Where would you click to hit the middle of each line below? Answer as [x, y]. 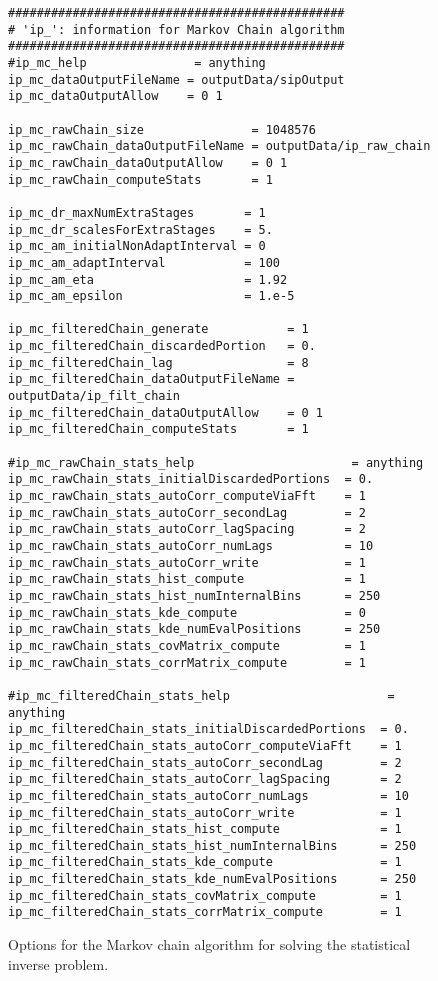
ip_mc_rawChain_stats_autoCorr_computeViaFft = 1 [187, 496]
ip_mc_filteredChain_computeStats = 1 [158, 429]
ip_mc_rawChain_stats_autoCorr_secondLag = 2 [187, 512]
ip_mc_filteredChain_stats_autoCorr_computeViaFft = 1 [205, 745]
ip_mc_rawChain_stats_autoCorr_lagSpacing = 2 [187, 529]
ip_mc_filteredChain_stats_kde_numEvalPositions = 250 [212, 879]
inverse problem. [58, 963]
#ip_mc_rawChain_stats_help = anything [216, 462]
